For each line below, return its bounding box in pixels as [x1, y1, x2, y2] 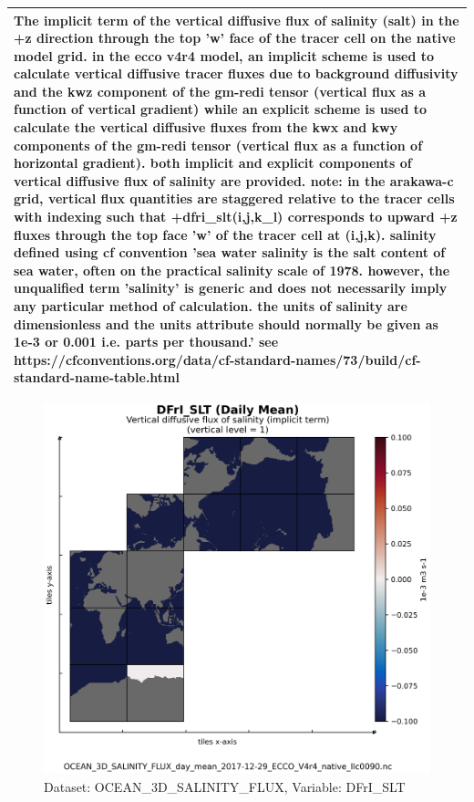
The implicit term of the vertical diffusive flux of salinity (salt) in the [14, 10, 459, 29]
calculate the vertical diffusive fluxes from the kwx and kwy [14, 118, 398, 137]
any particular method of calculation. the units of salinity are [14, 297, 407, 315]
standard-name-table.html [14, 368, 180, 387]
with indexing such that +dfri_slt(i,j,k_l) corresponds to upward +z [14, 207, 458, 226]
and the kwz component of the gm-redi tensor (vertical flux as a [14, 81, 427, 100]
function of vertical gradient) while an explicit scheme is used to [14, 99, 428, 119]
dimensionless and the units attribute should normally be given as [14, 314, 438, 333]
